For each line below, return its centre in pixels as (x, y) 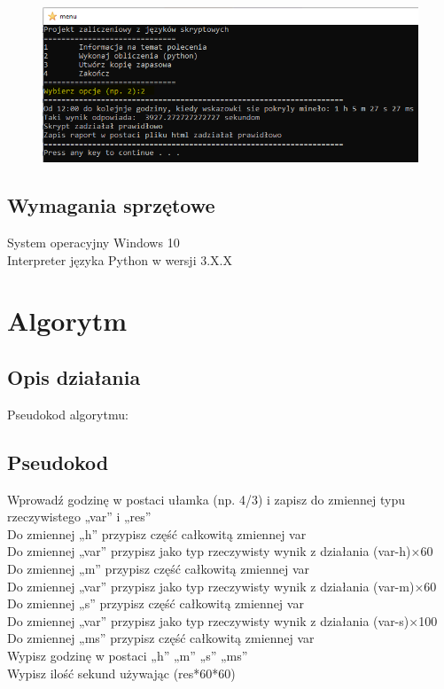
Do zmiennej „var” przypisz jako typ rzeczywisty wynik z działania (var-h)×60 (220, 551)
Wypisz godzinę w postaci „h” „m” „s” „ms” (128, 656)
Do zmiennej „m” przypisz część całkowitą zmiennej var (159, 569)
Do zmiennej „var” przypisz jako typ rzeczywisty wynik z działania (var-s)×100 (222, 620)
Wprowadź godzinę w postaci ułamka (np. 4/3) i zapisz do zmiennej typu (206, 499)
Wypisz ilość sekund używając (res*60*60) (121, 673)
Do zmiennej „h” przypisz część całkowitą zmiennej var (157, 533)
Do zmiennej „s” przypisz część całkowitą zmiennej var (156, 603)
